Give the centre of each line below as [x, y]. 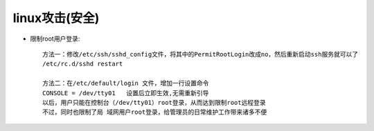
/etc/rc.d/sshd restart [83, 64]
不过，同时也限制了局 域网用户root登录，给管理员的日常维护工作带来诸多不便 [155, 112]
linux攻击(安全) [56, 18]
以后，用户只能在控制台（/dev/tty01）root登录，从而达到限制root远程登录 [154, 102]
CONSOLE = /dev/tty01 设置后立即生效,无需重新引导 [126, 93]
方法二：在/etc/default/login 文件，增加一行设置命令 [126, 83]
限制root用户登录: [55, 39]
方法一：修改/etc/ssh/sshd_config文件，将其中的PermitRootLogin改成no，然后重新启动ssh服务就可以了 [201, 54]
